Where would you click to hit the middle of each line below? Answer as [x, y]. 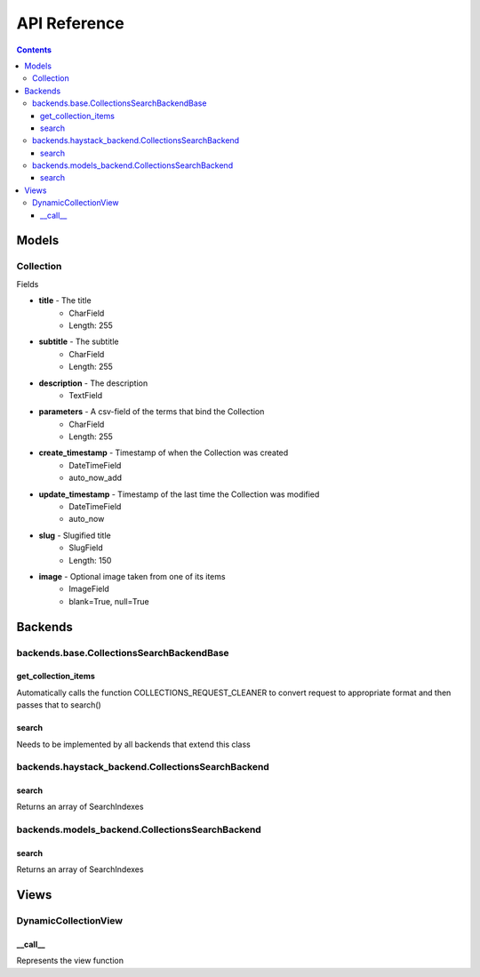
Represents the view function [70, 961]
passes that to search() [59, 705]
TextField [86, 395]
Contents [34, 50]
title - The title [65, 300]
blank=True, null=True [109, 601]
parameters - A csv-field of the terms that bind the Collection [152, 412]
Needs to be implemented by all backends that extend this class [133, 744]
